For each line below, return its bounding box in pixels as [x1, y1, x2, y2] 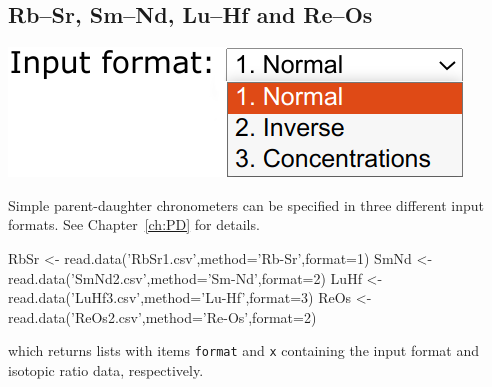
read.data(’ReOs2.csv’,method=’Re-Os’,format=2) [8, 306, 317, 327]
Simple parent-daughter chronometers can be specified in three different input [8, 194, 485, 215]
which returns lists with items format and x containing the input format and [8, 340, 479, 361]
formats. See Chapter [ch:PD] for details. [8, 214, 260, 235]
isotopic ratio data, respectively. [8, 360, 204, 381]
